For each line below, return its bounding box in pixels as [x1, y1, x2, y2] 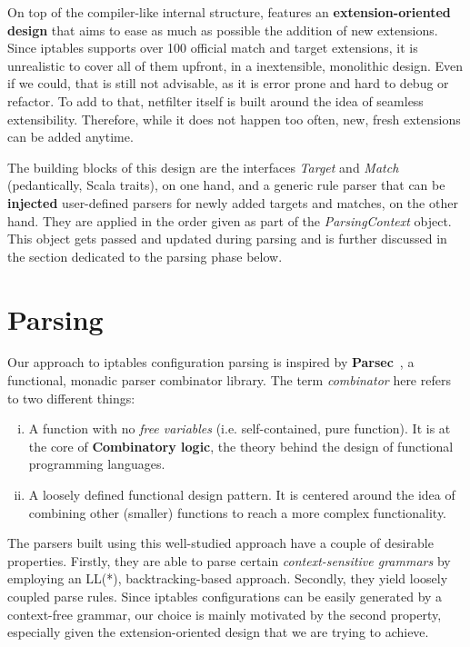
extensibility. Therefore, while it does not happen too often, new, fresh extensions [7, 109, 461, 128]
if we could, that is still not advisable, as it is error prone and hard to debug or [7, 74, 449, 93]
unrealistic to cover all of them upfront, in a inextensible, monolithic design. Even [7, 55, 464, 75]
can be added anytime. [7, 127, 134, 146]
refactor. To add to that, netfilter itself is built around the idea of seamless [7, 91, 424, 110]
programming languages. [28, 454, 165, 473]
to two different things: [7, 388, 135, 407]
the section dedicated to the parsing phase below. [7, 246, 283, 265]
